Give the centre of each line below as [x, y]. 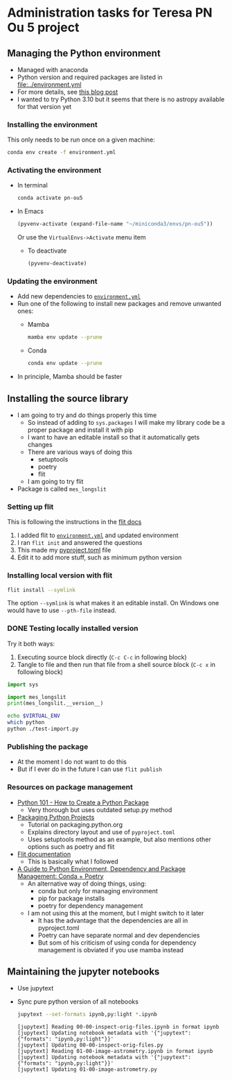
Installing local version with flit [60, 575]
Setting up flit [30, 507]
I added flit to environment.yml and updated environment [98, 535]
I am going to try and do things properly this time [87, 415]
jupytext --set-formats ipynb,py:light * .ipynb [87, 1015]
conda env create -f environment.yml [62, 153]
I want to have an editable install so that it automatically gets [114, 437]
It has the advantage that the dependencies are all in [113, 920]
